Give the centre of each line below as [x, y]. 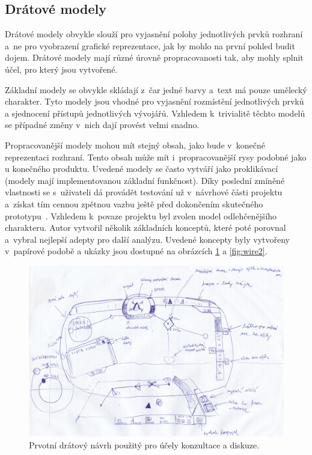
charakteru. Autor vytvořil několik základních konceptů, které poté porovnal [145, 227]
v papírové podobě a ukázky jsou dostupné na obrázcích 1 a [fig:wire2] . [136, 251]
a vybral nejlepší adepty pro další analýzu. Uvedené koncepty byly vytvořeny [147, 239]
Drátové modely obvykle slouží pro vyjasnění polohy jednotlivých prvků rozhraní [154, 34]
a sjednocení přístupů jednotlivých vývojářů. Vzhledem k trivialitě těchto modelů [155, 113]
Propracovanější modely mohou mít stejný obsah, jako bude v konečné [135, 145]
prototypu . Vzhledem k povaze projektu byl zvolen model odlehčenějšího [141, 215]
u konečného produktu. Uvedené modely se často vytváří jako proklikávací [142, 169]
